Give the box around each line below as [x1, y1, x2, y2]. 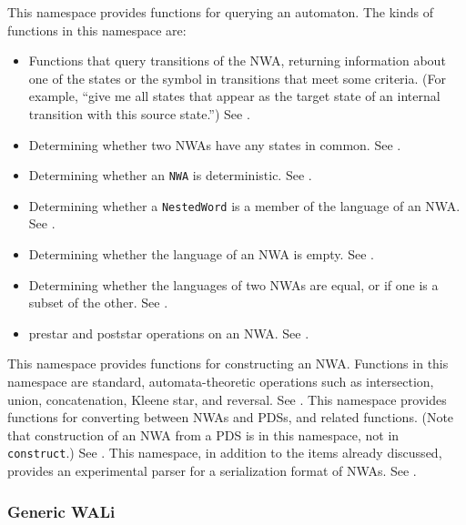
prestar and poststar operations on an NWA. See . [28, 323, 309, 342]
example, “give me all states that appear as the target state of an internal [28, 86, 441, 106]
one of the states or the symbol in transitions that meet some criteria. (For [28, 68, 446, 87]
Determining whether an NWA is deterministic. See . [28, 166, 312, 185]
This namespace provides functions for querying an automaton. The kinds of [7, 3, 433, 21]
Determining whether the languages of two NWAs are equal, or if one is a [28, 275, 439, 294]
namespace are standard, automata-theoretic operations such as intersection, [7, 372, 434, 391]
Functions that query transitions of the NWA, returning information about [28, 51, 446, 70]
